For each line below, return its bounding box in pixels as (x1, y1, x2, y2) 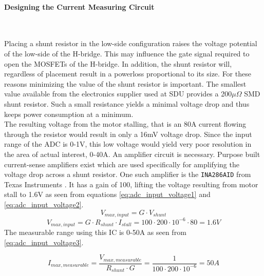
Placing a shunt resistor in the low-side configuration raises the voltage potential (4, 38, 257, 49)
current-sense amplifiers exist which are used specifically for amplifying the (4, 159, 239, 169)
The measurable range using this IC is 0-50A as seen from (4, 226, 186, 237)
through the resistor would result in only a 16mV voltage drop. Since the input (4, 128, 252, 139)
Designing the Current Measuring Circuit (4, 1, 155, 12)
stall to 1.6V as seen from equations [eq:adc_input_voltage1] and (4, 189, 211, 200)
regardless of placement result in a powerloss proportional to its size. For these (4, 68, 251, 79)
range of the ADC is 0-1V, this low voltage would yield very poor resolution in (4, 139, 252, 149)
